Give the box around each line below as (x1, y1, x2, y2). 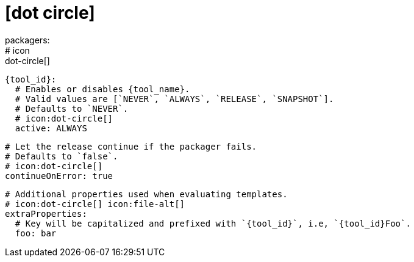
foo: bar (15, 228, 57, 238)
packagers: (5, 34, 50, 45)
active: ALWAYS (15, 123, 87, 133)
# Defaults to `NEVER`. (15, 103, 129, 114)
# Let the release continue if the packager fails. (5, 141, 257, 151)
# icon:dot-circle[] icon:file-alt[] (5, 198, 185, 209)
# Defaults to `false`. (5, 151, 118, 161)
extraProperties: (5, 208, 87, 219)
